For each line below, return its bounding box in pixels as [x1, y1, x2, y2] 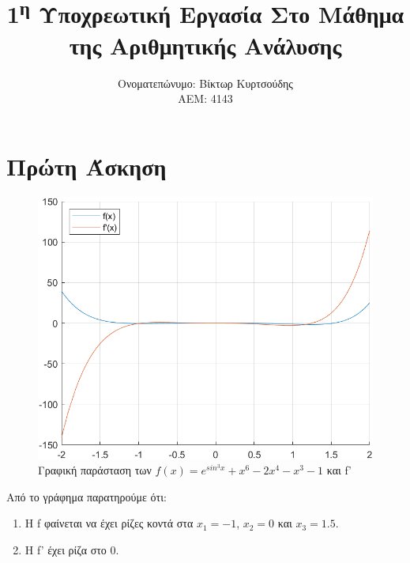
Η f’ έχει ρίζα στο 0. [24, 542, 119, 558]
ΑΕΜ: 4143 [178, 90, 233, 107]
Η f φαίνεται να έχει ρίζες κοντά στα [24, 515, 194, 531]
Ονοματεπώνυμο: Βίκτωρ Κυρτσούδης [118, 74, 293, 91]
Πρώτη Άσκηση [6, 149, 167, 182]
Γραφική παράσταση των [38, 462, 152, 478]
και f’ [326, 462, 352, 478]
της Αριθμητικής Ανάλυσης [69, 28, 342, 61]
